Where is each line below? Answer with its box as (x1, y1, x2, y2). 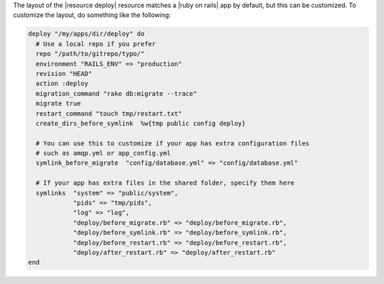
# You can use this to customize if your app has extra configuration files (36, 139, 309, 147)
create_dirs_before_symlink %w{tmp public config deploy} (36, 119, 246, 127)
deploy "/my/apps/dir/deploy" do (28, 30, 145, 38)
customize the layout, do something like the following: (13, 11, 171, 19)
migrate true (36, 99, 81, 108)
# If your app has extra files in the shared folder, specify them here (36, 179, 295, 187)
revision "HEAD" (36, 70, 92, 77)
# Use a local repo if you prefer (36, 40, 156, 48)
